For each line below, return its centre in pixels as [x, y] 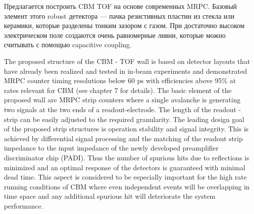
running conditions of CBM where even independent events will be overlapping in [127, 186]
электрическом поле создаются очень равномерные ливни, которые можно [115, 35]
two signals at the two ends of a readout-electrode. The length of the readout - [123, 109]
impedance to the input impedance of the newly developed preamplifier [111, 148]
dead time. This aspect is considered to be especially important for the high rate [126, 177]
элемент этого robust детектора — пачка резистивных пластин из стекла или [119, 15]
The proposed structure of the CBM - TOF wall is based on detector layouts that [127, 61]
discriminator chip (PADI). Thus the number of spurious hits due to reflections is [127, 157]
